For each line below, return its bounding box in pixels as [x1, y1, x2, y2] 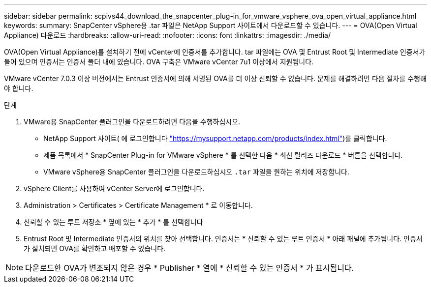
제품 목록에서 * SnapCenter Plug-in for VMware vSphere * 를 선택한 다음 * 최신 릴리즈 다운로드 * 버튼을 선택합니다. [43, 151, 403, 159]
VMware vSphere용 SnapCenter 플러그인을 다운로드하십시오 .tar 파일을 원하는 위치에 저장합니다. [43, 168, 349, 176]
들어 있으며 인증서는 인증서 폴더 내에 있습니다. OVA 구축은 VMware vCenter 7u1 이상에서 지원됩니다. [4, 57, 314, 66]
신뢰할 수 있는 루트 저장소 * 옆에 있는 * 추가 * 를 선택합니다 [24, 218, 203, 226]
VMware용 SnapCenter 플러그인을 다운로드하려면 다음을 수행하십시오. [24, 117, 241, 126]
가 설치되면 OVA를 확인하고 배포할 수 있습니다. [24, 244, 166, 253]
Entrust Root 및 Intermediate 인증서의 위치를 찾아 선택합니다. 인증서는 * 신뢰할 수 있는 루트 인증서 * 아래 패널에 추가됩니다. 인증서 [24, 234, 423, 243]
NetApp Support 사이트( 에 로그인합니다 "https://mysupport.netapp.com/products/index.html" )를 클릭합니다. [43, 134, 387, 143]
